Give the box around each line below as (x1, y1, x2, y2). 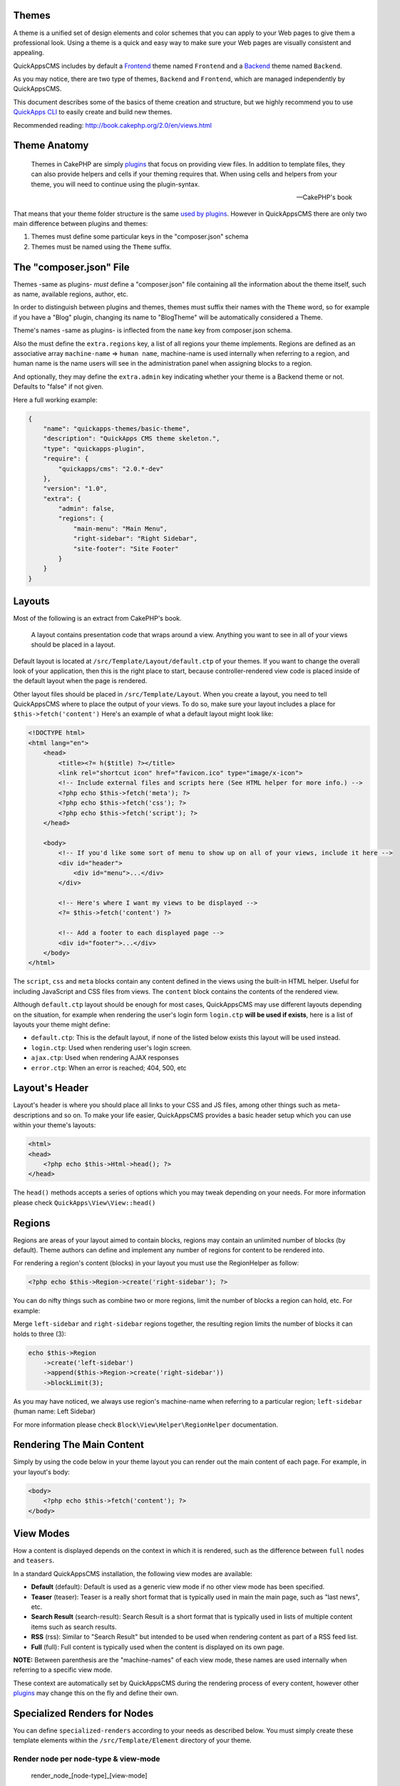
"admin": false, (58, 504, 116, 513)
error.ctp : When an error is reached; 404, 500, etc (31, 1063, 187, 1072)
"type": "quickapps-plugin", (43, 444, 145, 453)
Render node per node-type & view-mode (13, 1754, 160, 1764)
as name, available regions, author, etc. (13, 290, 128, 299)
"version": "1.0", (43, 484, 108, 493)
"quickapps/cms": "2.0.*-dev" (58, 464, 164, 473)
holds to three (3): (13, 1329, 66, 1338)
